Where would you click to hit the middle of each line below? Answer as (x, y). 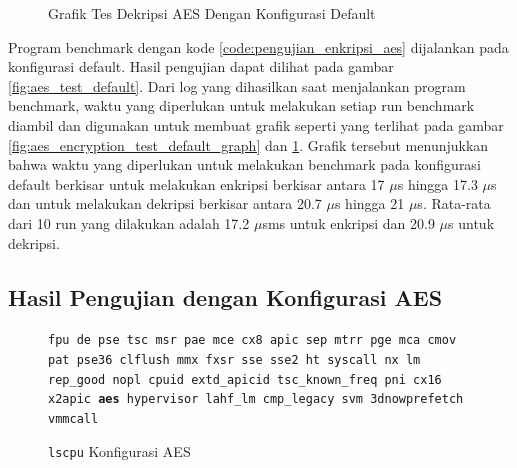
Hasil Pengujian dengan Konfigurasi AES (225, 296)
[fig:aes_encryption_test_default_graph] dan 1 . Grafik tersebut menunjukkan (248, 144)
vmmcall (73, 418)
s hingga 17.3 (437, 183)
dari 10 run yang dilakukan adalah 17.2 (129, 222)
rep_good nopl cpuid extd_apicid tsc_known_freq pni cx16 (245, 379)
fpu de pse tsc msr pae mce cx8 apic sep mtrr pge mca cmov (252, 340)
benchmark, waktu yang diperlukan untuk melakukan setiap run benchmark (241, 105)
